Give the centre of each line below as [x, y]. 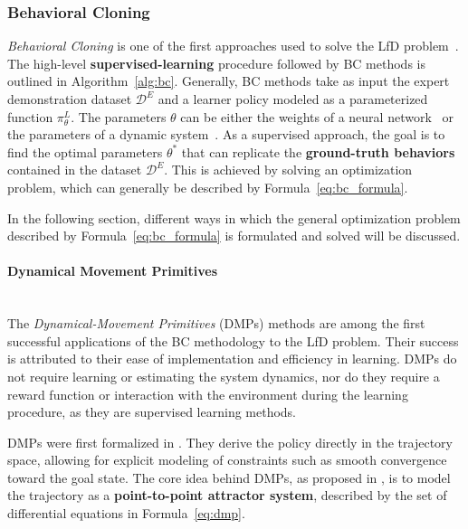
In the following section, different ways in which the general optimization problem [234, 217]
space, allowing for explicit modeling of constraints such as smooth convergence [227, 460]
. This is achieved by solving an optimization [288, 170]
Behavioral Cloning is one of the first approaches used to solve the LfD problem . [233, 46]
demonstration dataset [70, 99]
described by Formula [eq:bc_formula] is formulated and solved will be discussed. [234, 236]
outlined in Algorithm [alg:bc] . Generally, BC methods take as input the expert [229, 81]
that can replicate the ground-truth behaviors [318, 151]
